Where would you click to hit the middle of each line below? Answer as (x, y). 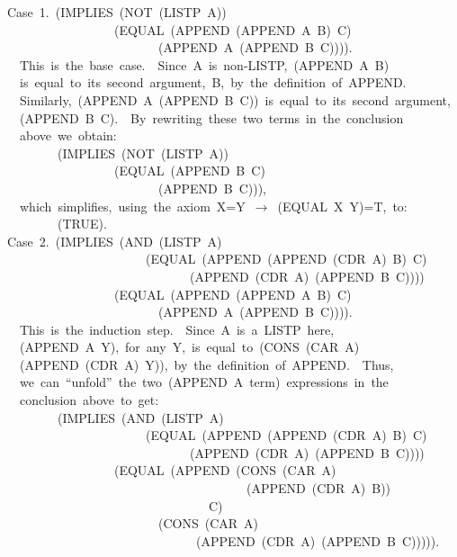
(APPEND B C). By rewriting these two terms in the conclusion (211, 117)
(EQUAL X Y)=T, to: (342, 206)
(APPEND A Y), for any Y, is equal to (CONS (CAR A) (189, 347)
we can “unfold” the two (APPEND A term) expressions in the (204, 382)
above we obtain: (68, 135)
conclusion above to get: (89, 400)
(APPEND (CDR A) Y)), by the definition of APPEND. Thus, (206, 364)
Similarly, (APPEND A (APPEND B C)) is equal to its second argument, (235, 99)
